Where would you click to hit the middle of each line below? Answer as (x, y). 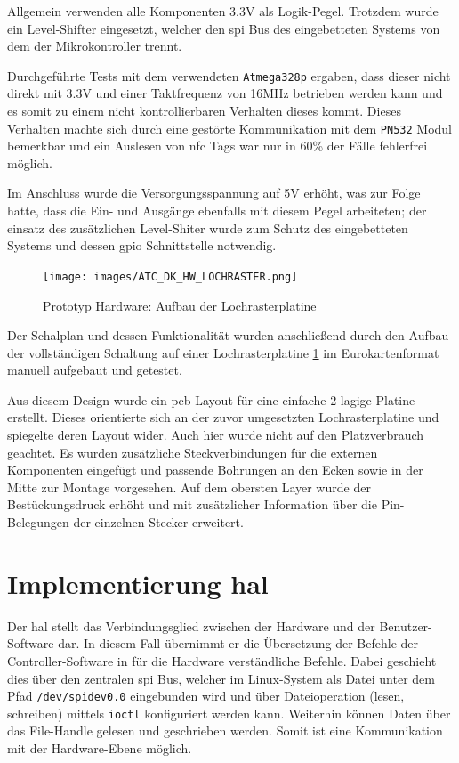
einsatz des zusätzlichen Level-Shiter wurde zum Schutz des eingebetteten (208, 227)
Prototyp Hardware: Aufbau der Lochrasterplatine (180, 305)
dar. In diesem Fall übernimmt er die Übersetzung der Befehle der (238, 643)
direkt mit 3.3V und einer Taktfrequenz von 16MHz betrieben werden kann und (225, 93)
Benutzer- (406, 625)
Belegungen (38, 522)
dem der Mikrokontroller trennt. (95, 46)
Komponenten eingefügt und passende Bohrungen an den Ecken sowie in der (215, 470)
